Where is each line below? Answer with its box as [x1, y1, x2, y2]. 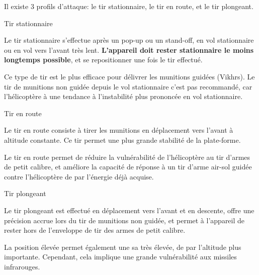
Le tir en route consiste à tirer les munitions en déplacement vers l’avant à [4, 125, 233, 135]
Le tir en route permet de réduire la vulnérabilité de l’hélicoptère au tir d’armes [4, 151, 250, 162]
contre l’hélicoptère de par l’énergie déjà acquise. [4, 171, 154, 181]
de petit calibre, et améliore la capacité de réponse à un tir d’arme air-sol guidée [4, 161, 252, 172]
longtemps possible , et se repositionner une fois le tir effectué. [4, 54, 203, 65]
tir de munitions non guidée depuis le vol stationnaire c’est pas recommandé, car [4, 81, 252, 91]
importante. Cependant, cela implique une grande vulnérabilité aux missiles [4, 251, 237, 262]
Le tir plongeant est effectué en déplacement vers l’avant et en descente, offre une [4, 205, 254, 215]
